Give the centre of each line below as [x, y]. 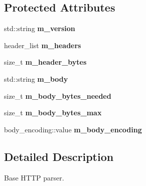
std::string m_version [40, 28]
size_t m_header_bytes [45, 62]
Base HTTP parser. [34, 177]
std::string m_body [36, 78]
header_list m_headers [43, 45]
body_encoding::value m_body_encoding [73, 129]
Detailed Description [59, 156]
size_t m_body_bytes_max [53, 113]
